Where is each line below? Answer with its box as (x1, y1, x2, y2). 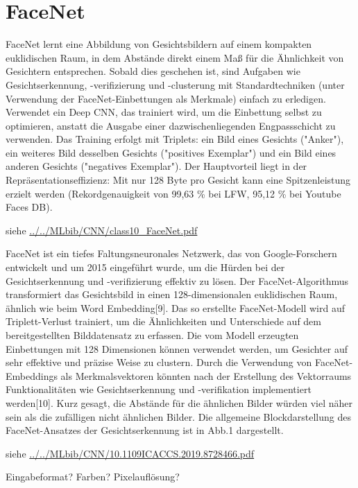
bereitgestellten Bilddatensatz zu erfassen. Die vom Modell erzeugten (6, 328, 299, 342)
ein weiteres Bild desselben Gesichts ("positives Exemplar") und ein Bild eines (6, 145, 336, 159)
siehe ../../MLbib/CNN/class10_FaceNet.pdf (6, 223, 198, 237)
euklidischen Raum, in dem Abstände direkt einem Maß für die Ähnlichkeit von (6, 50, 344, 64)
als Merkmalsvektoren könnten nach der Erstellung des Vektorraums (60, 368, 352, 383)
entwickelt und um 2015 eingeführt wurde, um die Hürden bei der (6, 260, 285, 274)
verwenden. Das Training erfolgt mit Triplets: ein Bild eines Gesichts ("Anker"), (6, 132, 344, 146)
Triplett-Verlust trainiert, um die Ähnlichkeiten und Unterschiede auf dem (6, 314, 321, 329)
